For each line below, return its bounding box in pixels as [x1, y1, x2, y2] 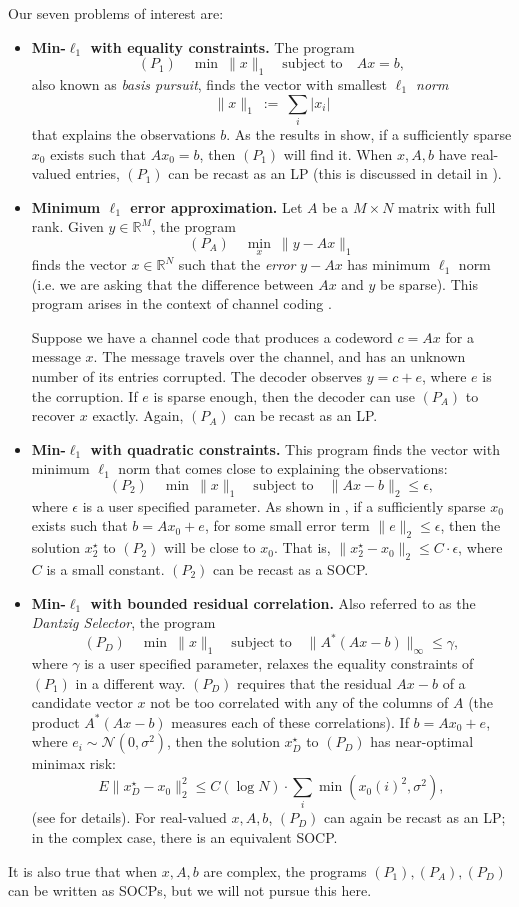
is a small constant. [46, 559, 165, 580]
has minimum [347, 254, 431, 275]
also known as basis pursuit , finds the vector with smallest [31, 73, 388, 94]
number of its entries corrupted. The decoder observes [31, 366, 363, 387]
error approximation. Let [130, 196, 303, 217]
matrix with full [398, 196, 496, 217]
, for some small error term [204, 515, 370, 536]
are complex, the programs [203, 860, 367, 881]
